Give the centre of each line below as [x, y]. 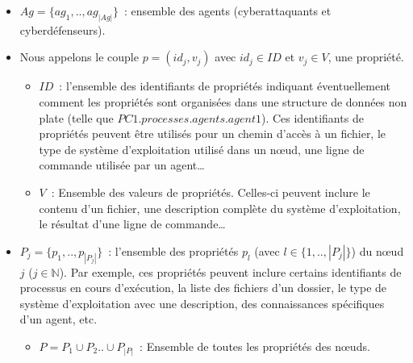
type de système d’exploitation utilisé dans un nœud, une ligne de [202, 149]
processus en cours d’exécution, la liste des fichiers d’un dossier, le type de [203, 288]
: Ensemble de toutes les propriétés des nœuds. [255, 346]
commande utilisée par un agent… [122, 165]
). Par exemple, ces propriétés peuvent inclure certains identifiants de [230, 271]
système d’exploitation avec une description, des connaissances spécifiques [202, 303]
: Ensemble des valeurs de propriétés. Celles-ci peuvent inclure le [211, 192]
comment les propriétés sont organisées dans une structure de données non [223, 102]
